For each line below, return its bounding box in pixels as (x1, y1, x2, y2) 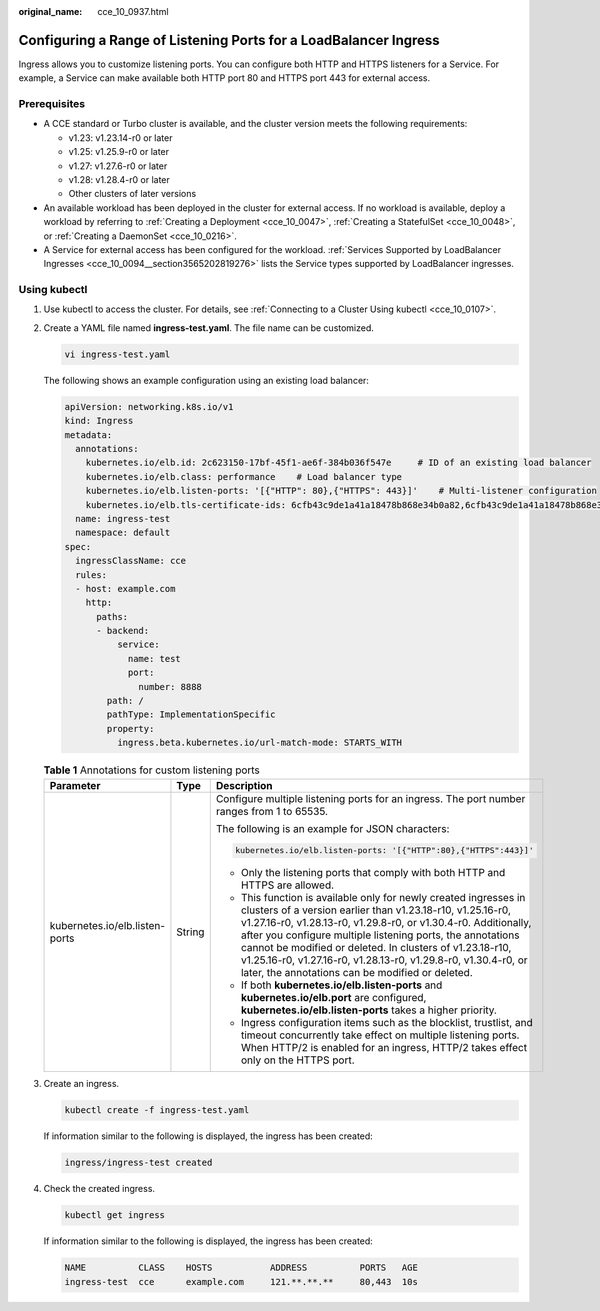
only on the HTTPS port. (240, 1053, 355, 1067)
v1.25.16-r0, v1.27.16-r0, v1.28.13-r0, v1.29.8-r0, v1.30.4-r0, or (240, 953, 529, 967)
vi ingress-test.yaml (64, 348, 171, 360)
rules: (75, 569, 108, 580)
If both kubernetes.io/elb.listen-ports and (240, 978, 443, 992)
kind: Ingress (64, 415, 134, 427)
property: (106, 723, 155, 734)
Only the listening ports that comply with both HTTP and (240, 866, 506, 880)
